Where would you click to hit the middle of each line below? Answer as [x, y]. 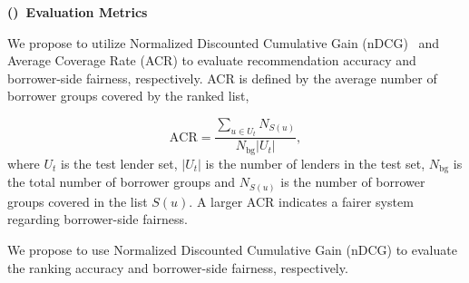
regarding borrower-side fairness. [98, 219]
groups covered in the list [78, 201]
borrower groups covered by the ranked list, [128, 96]
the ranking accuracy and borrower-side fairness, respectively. [178, 267]
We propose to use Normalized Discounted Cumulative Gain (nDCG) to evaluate [232, 250]
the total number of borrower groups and [122, 182]
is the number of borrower [353, 182]
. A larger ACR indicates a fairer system [301, 201]
